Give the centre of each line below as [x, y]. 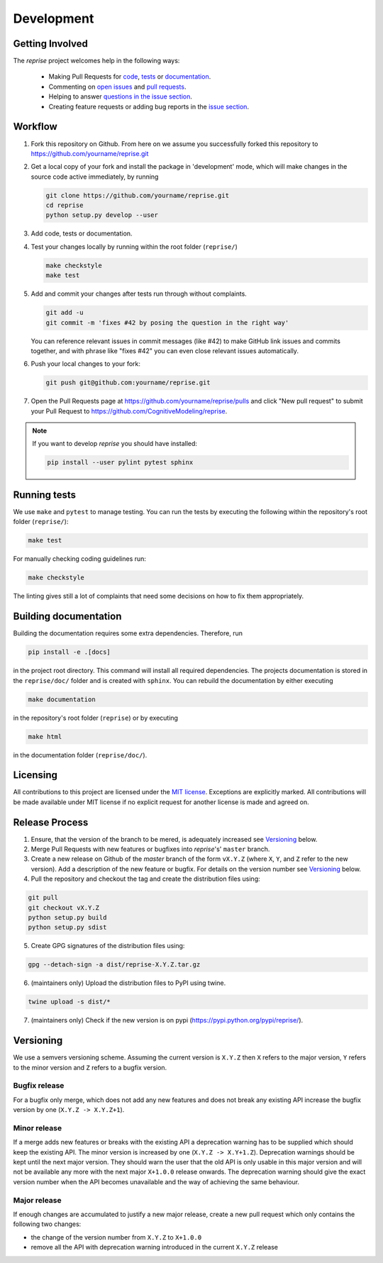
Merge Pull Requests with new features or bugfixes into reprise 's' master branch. [150, 849]
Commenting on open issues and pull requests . [117, 87]
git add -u [65, 313]
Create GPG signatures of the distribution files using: [108, 946]
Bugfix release [39, 1086]
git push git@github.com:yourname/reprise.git [128, 383]
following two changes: [47, 1224]
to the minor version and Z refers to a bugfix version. [90, 1067]
